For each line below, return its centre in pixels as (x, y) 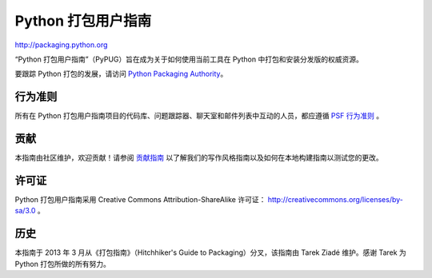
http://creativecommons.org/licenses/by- (336, 200)
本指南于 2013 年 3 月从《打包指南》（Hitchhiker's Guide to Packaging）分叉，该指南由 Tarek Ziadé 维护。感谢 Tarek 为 (211, 252)
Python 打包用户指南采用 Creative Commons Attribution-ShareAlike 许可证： (140, 200)
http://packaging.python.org (61, 45)
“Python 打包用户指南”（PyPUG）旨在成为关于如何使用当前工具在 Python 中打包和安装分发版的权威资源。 (189, 59)
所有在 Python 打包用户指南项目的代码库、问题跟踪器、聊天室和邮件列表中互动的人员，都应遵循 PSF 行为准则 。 (199, 116)
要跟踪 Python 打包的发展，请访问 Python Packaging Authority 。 (121, 74)
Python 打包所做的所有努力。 (63, 264)
